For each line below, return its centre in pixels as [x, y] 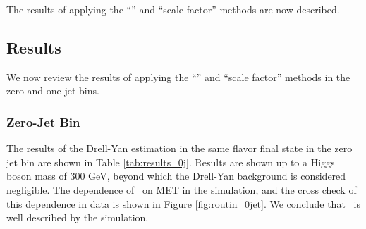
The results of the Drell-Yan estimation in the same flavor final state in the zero [179, 148]
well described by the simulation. [78, 217]
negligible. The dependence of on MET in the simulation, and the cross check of [182, 189]
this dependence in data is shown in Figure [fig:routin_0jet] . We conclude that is [183, 203]
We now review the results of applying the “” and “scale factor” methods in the [178, 76]
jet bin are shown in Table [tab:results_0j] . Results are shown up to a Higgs [171, 162]
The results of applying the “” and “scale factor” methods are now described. [173, 9]
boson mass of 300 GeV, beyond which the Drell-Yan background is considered [176, 176]
